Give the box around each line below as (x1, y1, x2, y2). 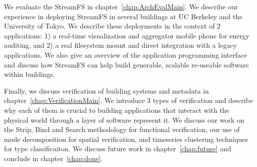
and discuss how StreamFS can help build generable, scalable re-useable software (4, 59, 249, 69)
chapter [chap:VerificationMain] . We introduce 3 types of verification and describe (4, 95, 253, 105)
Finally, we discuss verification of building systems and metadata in (4, 85, 209, 96)
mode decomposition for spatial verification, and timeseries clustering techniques (4, 134, 248, 144)
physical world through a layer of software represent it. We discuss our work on (4, 114, 244, 125)
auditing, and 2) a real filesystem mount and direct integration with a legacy (4, 40, 237, 50)
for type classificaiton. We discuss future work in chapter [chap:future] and (4, 143, 231, 154)
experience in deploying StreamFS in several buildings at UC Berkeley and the (4, 11, 243, 21)
